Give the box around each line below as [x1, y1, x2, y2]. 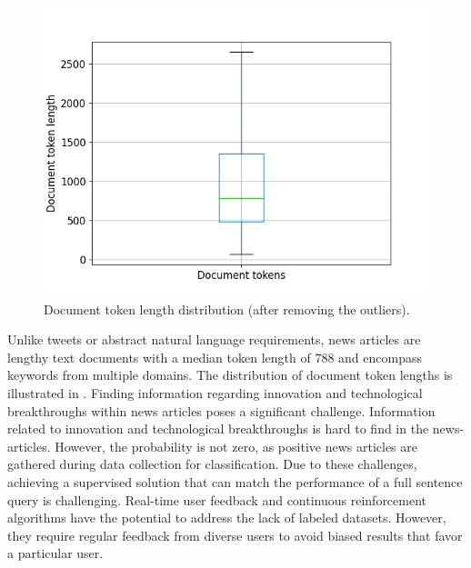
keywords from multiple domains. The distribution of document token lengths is [7, 365, 453, 384]
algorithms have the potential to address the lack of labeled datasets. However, [7, 508, 446, 527]
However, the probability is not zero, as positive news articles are [55, 436, 417, 455]
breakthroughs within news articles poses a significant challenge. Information [7, 401, 436, 420]
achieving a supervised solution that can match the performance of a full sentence [7, 472, 463, 491]
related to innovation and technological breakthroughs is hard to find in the [7, 419, 429, 438]
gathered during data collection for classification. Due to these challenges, [7, 454, 417, 473]
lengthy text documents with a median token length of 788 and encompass [7, 347, 422, 366]
